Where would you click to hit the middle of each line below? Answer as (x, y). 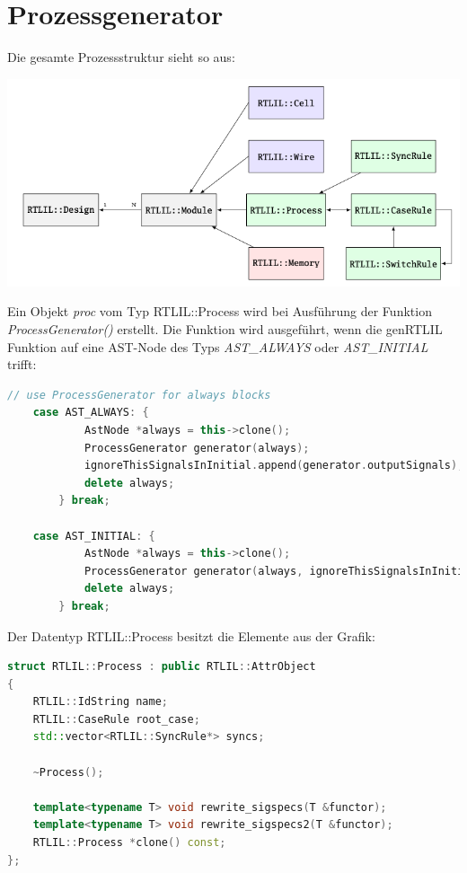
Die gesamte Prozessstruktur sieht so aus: (121, 57)
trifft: (22, 364)
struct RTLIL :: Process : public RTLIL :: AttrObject (162, 667)
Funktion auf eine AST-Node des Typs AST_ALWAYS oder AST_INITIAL (218, 346)
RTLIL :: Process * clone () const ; (129, 843)
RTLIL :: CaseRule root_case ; (116, 719)
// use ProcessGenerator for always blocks (139, 395)
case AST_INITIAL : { (94, 536)
